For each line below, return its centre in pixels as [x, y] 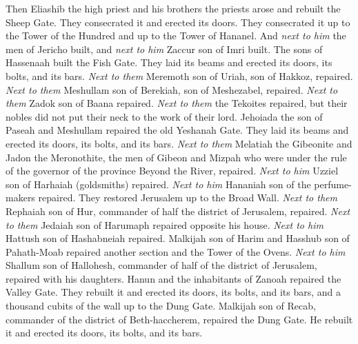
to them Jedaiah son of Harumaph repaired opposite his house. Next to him [165, 224]
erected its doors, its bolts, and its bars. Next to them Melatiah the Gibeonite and [179, 143]
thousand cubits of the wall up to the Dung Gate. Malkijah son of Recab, [161, 306]
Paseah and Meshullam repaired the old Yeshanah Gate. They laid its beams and [177, 130]
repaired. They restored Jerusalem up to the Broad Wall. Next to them [188, 198]
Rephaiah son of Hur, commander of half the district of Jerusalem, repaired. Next [178, 211]
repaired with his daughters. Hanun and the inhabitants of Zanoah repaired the [173, 278]
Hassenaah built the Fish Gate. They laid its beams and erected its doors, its [169, 62]
